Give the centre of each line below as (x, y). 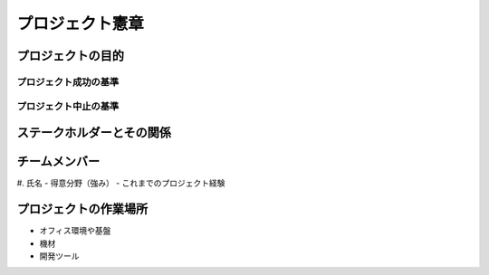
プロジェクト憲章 (81, 24)
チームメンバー (58, 161)
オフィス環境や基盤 (75, 231)
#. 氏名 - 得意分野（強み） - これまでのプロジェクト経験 (121, 183)
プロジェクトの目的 (70, 56)
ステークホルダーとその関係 (94, 133)
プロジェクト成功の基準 (68, 81)
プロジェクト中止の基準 (68, 106)
